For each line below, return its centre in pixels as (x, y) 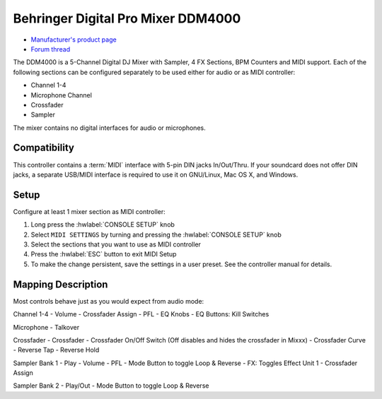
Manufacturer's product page (74, 40)
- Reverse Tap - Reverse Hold (56, 350)
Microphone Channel (61, 95)
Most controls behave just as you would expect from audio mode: (109, 301)
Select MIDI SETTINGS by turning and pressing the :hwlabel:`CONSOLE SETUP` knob (156, 234)
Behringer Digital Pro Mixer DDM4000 (127, 18)
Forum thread (51, 49)
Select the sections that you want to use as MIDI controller (116, 244)
